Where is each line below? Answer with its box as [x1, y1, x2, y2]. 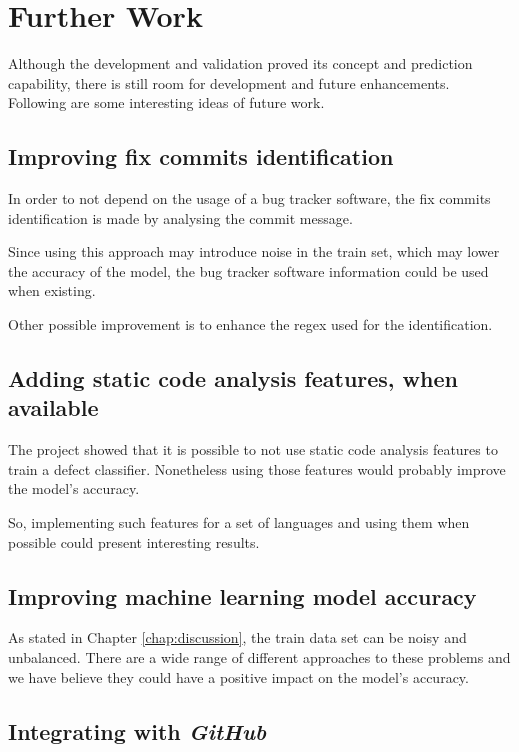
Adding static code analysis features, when [8, 363, 458, 394]
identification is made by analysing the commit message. [8, 207, 353, 228]
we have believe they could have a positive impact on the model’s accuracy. [8, 666, 469, 687]
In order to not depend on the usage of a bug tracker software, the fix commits [8, 188, 491, 209]
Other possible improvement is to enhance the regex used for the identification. [8, 314, 493, 335]
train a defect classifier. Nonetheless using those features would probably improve [8, 458, 506, 479]
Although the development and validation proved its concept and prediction [8, 53, 473, 74]
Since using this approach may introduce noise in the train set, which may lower [8, 241, 500, 262]
